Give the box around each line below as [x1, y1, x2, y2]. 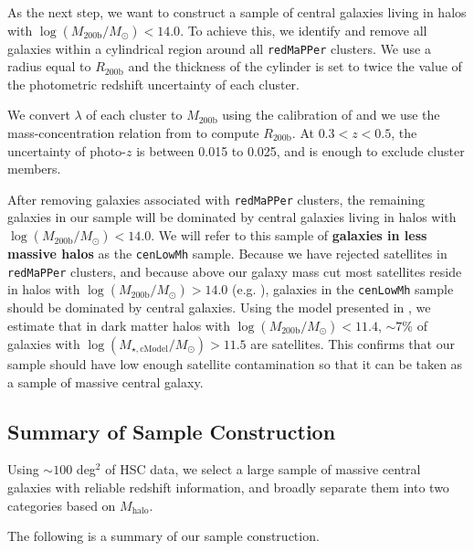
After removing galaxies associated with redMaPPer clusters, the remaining [7, 189, 425, 208]
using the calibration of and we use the [222, 105, 440, 124]
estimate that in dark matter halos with [7, 315, 231, 334]
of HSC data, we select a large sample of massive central [105, 460, 421, 479]
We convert [7, 105, 70, 124]
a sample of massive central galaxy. [7, 372, 204, 391]
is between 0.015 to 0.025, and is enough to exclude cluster [136, 141, 465, 160]
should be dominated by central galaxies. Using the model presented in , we [7, 298, 431, 317]
